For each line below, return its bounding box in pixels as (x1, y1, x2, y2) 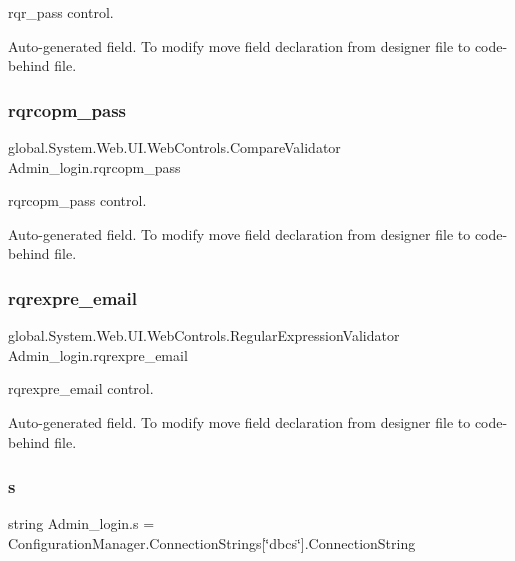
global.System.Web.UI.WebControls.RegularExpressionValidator (8, 325, 400, 346)
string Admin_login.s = (8, 513, 155, 534)
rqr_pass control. (8, 2, 114, 22)
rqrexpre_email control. (8, 378, 154, 399)
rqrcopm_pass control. (8, 190, 147, 211)
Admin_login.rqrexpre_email (8, 344, 188, 365)
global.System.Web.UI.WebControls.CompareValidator (8, 137, 341, 157)
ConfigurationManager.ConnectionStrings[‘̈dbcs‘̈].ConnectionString (8, 532, 416, 553)
